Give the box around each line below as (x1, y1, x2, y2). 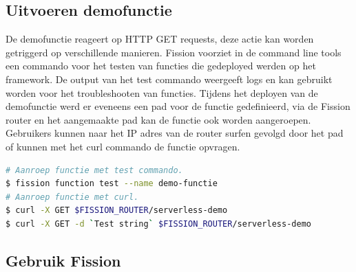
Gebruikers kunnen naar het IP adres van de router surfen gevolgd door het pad (6, 126, 344, 140)
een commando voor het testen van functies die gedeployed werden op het (6, 58, 316, 73)
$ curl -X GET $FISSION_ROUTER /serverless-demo (6, 205, 228, 216)
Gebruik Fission (6, 249, 121, 271)
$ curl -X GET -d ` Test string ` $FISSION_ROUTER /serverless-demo (6, 218, 311, 229)
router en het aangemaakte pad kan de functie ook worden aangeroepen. (6, 112, 311, 126)
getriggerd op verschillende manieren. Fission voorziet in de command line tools (6, 45, 342, 59)
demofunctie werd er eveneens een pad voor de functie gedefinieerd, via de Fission (6, 99, 350, 113)
